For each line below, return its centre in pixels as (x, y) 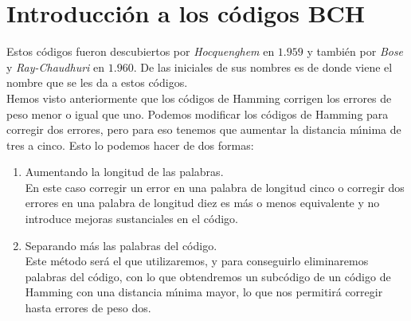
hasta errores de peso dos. (88, 308)
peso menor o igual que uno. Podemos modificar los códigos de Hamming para (198, 114)
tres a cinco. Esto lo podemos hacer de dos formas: (130, 145)
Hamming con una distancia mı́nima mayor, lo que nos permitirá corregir (204, 292)
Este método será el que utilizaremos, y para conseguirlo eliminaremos (197, 261)
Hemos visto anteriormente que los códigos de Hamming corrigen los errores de (199, 98)
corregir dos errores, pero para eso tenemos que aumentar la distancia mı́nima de (204, 129)
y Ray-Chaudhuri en (56, 67)
